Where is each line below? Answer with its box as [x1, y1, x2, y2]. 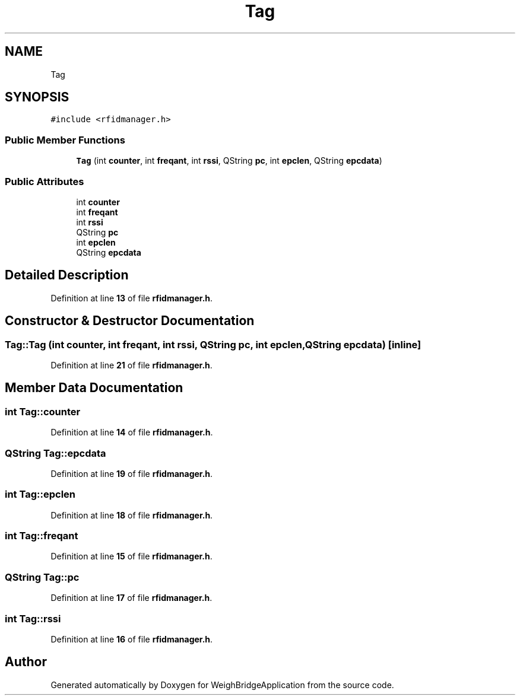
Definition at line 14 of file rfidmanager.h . [50, 427, 213, 438]
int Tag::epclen [5, 488, 76, 501]
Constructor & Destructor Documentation [5, 313, 255, 329]
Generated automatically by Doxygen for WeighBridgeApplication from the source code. [50, 679, 394, 690]
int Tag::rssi [5, 612, 61, 625]
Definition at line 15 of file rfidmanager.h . [50, 551, 213, 562]
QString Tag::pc [5, 571, 80, 583]
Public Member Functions [5, 133, 125, 146]
